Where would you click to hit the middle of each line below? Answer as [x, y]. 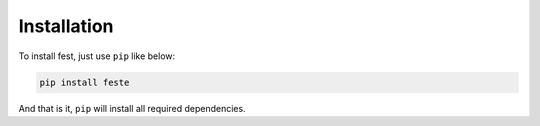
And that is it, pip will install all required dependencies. [132, 108]
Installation [66, 26]
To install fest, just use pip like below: [97, 56]
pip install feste [84, 82]
